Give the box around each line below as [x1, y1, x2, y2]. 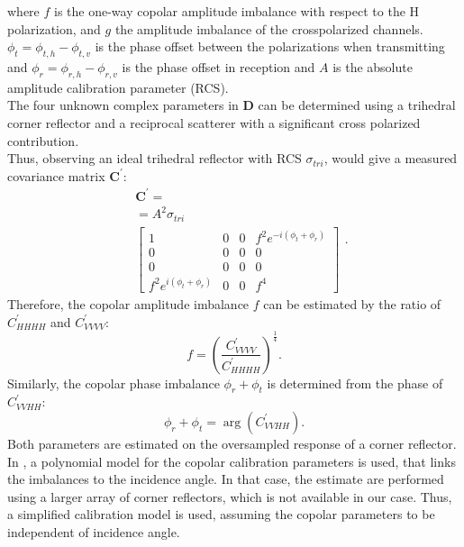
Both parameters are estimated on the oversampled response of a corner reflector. [7, 433, 457, 452]
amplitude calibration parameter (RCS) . [7, 77, 229, 96]
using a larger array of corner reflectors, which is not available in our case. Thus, [7, 487, 452, 506]
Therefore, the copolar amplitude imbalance [7, 295, 250, 314]
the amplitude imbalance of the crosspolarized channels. [114, 19, 423, 38]
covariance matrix [7, 166, 105, 185]
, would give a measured [323, 149, 458, 168]
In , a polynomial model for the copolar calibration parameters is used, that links [7, 451, 456, 470]
